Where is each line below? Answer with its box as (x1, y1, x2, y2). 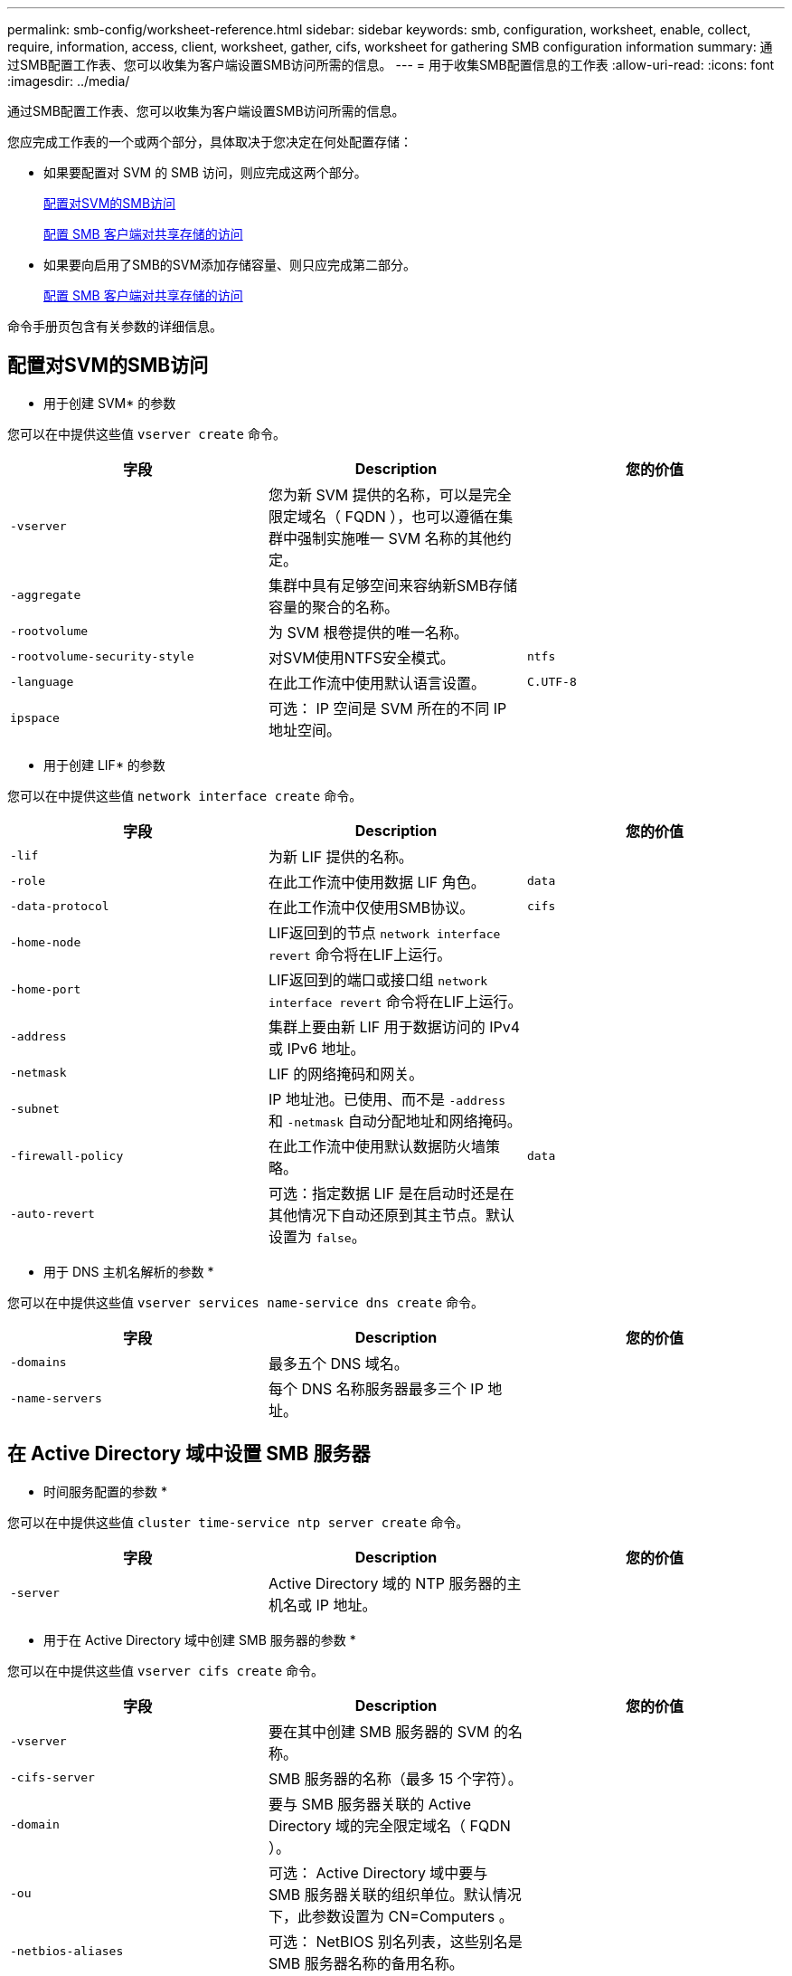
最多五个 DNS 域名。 (268, 1354, 409, 1373)
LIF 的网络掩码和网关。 (268, 1064, 424, 1083)
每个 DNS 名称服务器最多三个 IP (268, 1379, 484, 1398)
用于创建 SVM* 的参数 (43, 394, 176, 411)
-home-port (10, 983, 81, 997)
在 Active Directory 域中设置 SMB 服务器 (7, 1442, 371, 1466)
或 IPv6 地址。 (268, 1039, 365, 1058)
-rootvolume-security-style (10, 650, 194, 664)
